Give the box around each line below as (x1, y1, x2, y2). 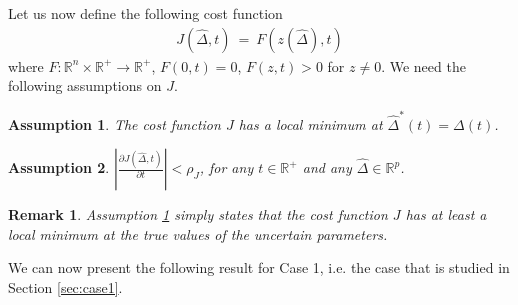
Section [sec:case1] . (8, 276, 123, 297)
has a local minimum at (238, 113, 383, 134)
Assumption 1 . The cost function (8, 113, 221, 134)
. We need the (381, 55, 466, 76)
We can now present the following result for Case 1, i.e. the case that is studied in (8, 257, 510, 278)
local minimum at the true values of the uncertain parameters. (8, 223, 388, 244)
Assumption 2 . (8, 157, 110, 178)
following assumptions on (8, 75, 162, 96)
